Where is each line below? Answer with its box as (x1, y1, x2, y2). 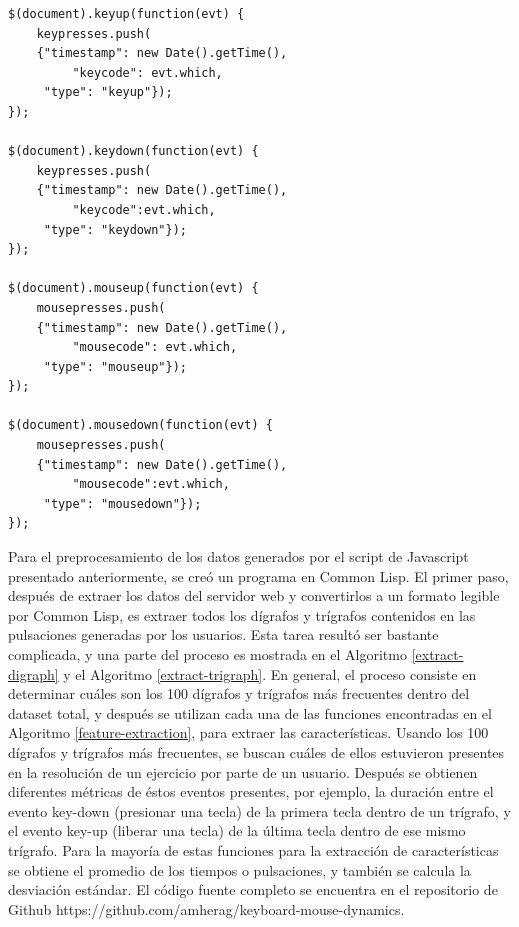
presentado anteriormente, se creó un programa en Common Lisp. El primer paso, (8, 565, 509, 586)
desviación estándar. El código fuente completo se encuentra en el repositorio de (8, 879, 498, 900)
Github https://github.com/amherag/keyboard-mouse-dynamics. (8, 898, 405, 919)
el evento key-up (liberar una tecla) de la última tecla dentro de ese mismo (8, 820, 466, 841)
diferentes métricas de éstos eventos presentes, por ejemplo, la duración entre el (8, 781, 494, 802)
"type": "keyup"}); (43, 85, 173, 100)
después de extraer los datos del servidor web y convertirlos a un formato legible (8, 585, 500, 606)
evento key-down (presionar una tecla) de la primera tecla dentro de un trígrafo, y (8, 800, 511, 821)
